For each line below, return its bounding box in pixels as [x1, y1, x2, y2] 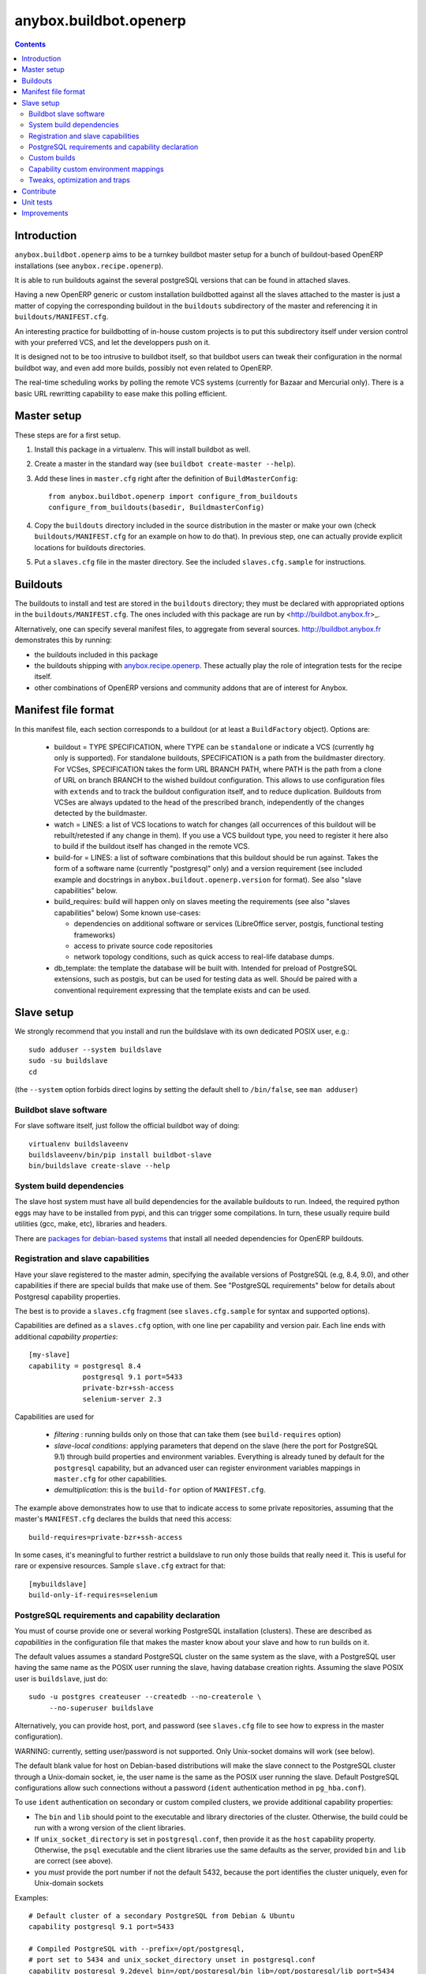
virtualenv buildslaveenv [28, 1139, 129, 1148]
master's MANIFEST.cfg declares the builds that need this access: [14, 1514, 232, 1524]
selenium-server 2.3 [82, 1394, 162, 1403]
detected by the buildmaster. [54, 809, 148, 818]
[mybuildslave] [28, 1579, 88, 1589]
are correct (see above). [34, 1856, 114, 1866]
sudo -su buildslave [28, 1056, 108, 1065]
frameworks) [73, 930, 116, 940]
